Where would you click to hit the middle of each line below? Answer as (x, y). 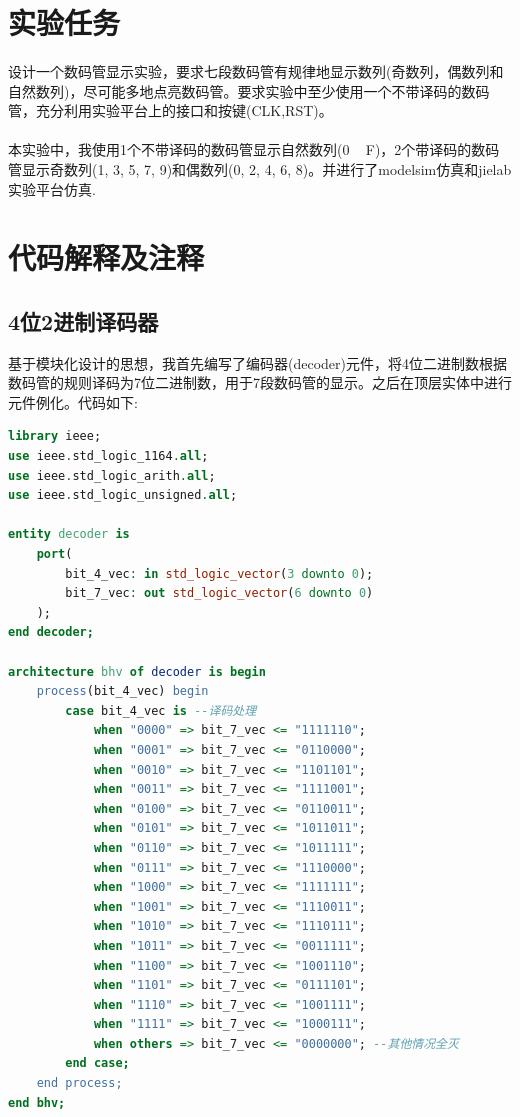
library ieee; (55, 436)
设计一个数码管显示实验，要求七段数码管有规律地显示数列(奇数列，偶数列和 (256, 70)
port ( (54, 554)
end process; (79, 1083)
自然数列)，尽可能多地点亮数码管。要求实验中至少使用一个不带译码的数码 (249, 90)
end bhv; (37, 1102)
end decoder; (51, 632)
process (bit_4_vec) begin (122, 691)
